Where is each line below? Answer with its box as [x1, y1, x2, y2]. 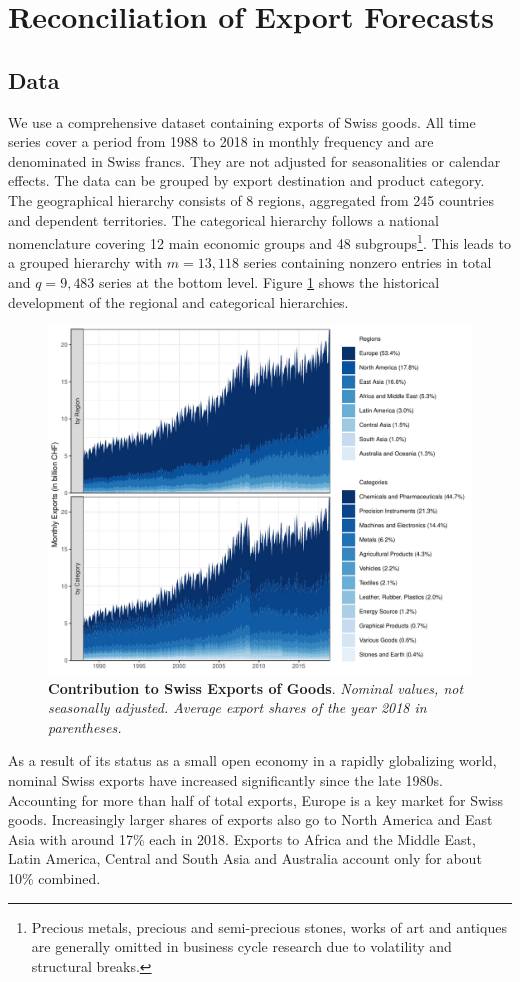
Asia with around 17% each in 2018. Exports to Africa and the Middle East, [8, 828, 476, 849]
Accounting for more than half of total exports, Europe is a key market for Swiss [8, 789, 504, 810]
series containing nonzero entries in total [243, 252, 492, 273]
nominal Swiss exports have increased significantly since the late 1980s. [8, 769, 443, 790]
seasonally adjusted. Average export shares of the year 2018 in [48, 697, 427, 718]
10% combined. [8, 867, 101, 888]
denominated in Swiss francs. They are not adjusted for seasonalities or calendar [8, 150, 501, 171]
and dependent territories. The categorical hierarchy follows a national [8, 209, 439, 230]
